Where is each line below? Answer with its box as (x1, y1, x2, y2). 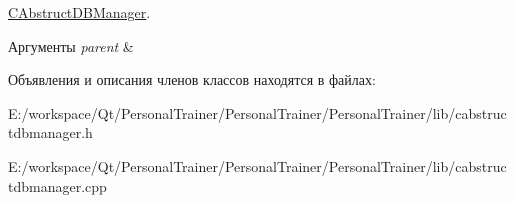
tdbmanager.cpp (8, 175, 107, 196)
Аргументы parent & (8, 35, 134, 56)
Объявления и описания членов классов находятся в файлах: (8, 69, 376, 90)
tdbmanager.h (8, 122, 93, 143)
